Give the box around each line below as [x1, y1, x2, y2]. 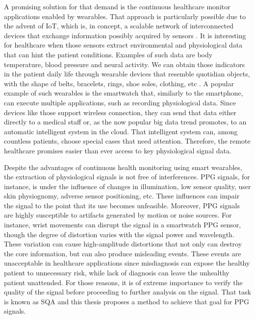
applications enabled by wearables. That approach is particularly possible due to [4, 11, 246, 21]
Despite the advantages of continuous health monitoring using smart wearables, [4, 162, 242, 172]
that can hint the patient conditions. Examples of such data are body [4, 49, 213, 59]
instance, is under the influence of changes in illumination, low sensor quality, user [4, 181, 251, 191]
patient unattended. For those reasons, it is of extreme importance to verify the [4, 277, 243, 287]
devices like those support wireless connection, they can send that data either [4, 107, 236, 117]
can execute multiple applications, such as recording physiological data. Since [4, 97, 236, 107]
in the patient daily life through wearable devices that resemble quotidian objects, [4, 69, 250, 79]
